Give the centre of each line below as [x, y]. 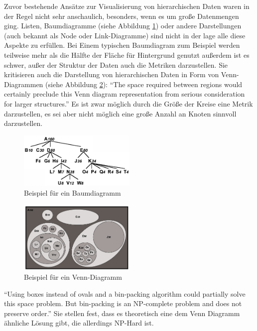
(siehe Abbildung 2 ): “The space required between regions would [144, 84]
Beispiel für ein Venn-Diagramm [73, 277]
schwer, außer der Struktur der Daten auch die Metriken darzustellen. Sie [116, 64]
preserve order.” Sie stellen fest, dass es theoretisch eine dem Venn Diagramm [122, 313]
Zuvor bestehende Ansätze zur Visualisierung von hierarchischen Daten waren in [127, 6]
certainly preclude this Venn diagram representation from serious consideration [125, 94]
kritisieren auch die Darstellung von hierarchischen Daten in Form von [112, 74]
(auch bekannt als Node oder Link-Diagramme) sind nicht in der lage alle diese [125, 35]
